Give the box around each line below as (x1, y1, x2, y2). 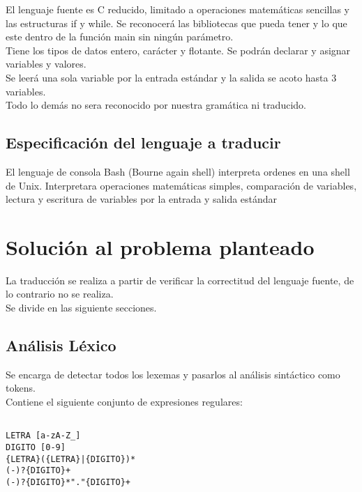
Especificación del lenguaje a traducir (6, 132, 281, 153)
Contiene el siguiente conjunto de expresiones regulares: (6, 394, 243, 409)
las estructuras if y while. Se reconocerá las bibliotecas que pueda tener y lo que (6, 15, 347, 30)
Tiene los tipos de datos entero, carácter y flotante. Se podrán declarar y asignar (6, 43, 351, 57)
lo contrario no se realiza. (6, 286, 114, 301)
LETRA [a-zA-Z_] (6, 431, 81, 441)
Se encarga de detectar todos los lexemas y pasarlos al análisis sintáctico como (6, 367, 340, 381)
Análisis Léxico (6, 335, 116, 356)
